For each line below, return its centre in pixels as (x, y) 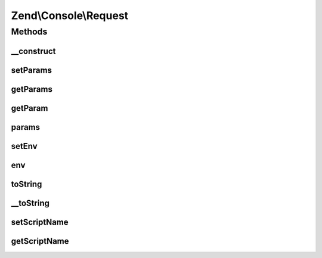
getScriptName (40, 241)
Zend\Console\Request (70, 15)
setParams (31, 70)
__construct (33, 51)
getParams (32, 89)
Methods (29, 32)
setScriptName (40, 222)
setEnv (24, 146)
